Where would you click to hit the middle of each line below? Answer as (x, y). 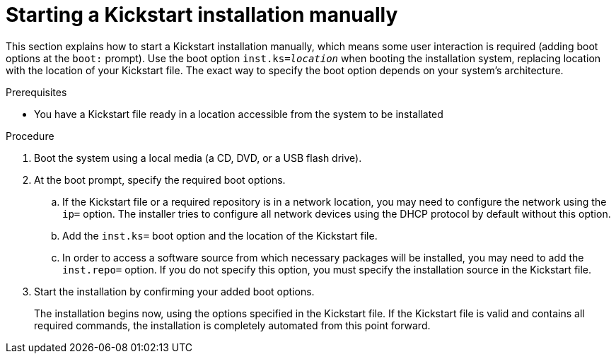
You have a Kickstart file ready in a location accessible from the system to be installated (239, 114)
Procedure (30, 136)
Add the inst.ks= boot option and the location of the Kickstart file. (220, 235)
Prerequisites (36, 92)
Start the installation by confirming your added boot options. (174, 291)
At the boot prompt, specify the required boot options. (160, 179)
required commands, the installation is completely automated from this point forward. (232, 325)
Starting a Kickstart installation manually (202, 15)
